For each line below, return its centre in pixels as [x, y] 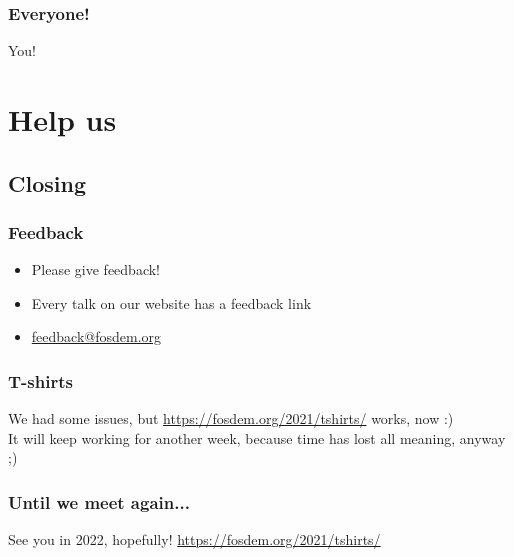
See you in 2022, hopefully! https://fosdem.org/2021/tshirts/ [194, 539]
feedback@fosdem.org [96, 336]
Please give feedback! [95, 269]
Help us [62, 119]
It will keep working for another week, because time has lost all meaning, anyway [257, 437]
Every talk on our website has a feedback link [171, 302]
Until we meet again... [99, 501]
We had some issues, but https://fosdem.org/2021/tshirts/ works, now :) [231, 418]
